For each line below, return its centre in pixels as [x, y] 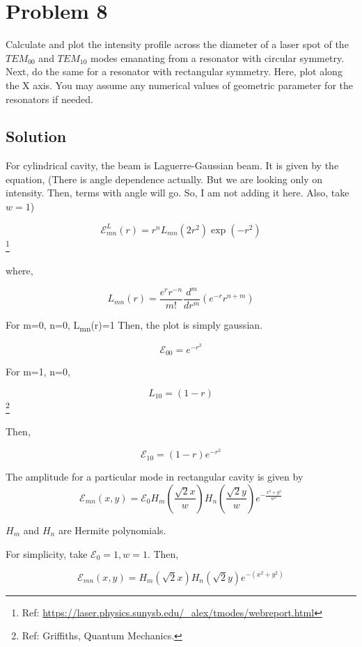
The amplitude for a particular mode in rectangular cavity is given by [155, 477]
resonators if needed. [49, 99]
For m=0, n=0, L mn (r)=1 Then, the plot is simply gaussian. [134, 326]
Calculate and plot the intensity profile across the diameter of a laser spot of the [177, 44]
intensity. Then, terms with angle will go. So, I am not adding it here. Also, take [178, 193]
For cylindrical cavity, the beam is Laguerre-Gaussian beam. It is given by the [172, 165]
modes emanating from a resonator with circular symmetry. [217, 57]
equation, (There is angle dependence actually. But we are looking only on [164, 179]
